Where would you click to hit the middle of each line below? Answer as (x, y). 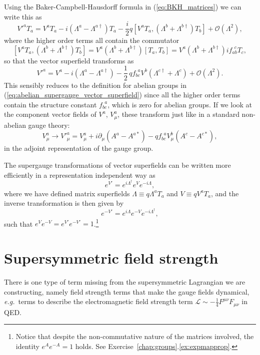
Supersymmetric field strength (111, 258)
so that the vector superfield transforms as (69, 60)
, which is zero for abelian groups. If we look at (180, 104)
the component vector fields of (50, 114)
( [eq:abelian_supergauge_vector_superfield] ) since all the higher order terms (122, 95)
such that (18, 223)
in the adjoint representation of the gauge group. (79, 148)
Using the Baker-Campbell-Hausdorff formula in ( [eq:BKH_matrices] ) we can (123, 6)
